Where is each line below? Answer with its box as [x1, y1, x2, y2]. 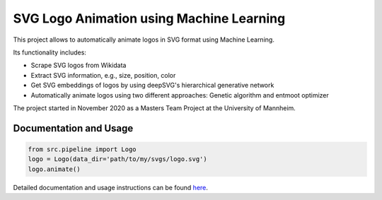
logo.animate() [28, 165, 81, 173]
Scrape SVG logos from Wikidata [30, 61, 127, 70]
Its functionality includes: [13, 48, 86, 57]
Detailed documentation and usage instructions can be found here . [13, 183, 209, 192]
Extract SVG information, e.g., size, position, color [30, 71, 176, 79]
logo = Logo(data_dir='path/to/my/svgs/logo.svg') [28, 155, 208, 163]
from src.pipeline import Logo [28, 145, 137, 153]
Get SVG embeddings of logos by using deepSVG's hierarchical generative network [30, 81, 274, 90]
